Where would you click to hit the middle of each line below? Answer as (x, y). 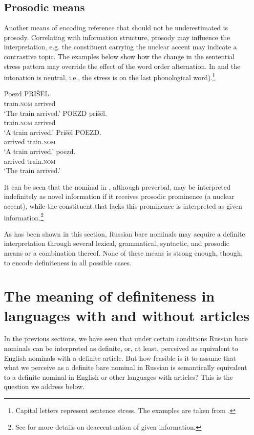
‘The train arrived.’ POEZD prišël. (55, 113)
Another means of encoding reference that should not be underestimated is (116, 28)
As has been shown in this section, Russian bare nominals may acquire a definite (125, 233)
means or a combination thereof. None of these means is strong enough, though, (123, 252)
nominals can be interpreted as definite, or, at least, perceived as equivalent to (121, 348)
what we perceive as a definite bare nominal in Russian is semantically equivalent (126, 367)
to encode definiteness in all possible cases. (68, 262)
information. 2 (24, 217)
